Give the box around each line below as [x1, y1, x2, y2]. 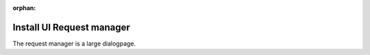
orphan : [12, 4, 36, 12]
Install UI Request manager [12, 21, 130, 33]
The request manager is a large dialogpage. [12, 39, 136, 48]
